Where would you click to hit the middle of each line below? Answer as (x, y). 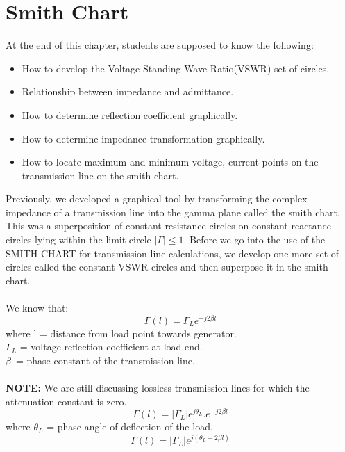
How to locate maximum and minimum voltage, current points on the (170, 162)
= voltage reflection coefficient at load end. (111, 347)
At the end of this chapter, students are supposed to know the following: (160, 45)
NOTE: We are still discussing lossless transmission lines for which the (158, 388)
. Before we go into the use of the (254, 240)
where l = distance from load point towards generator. (121, 333)
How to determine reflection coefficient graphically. (130, 114)
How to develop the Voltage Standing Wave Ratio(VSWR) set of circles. (176, 68)
